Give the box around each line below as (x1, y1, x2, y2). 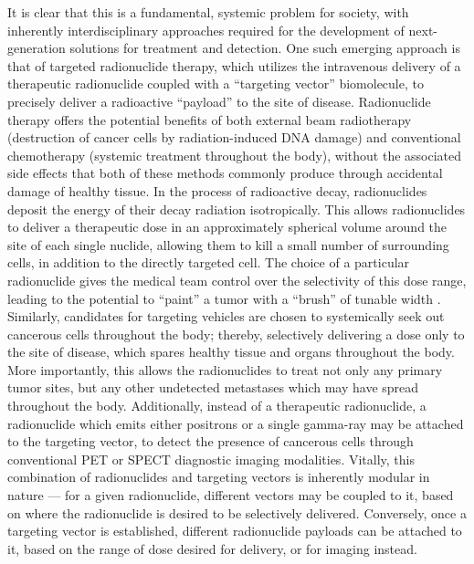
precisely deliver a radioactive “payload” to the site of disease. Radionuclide (7, 91, 431, 110)
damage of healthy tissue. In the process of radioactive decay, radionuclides (7, 181, 427, 200)
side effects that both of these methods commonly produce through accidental (7, 163, 443, 183)
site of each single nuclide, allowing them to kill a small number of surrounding (7, 235, 449, 254)
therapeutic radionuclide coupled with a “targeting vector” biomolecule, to (7, 74, 424, 93)
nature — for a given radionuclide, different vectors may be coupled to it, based (7, 486, 454, 505)
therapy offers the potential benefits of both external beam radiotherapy (7, 110, 412, 129)
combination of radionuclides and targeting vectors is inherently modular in (7, 467, 430, 486)
